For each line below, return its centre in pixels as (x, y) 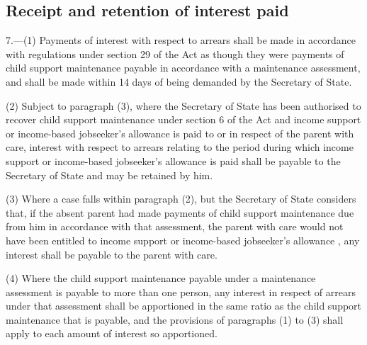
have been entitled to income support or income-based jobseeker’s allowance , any (183, 240)
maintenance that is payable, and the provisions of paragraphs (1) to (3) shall (175, 319)
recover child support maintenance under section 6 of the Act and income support (183, 119)
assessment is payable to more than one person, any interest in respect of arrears (181, 292)
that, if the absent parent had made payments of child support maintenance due (180, 212)
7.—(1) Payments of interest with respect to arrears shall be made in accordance (181, 40)
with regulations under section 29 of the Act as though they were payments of (175, 53)
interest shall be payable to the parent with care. (112, 254)
